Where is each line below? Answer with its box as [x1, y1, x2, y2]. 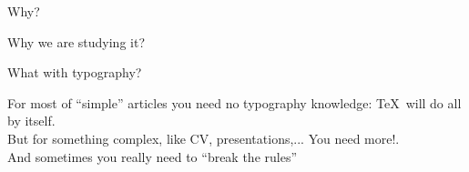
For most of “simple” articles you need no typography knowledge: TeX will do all [7, 93, 462, 112]
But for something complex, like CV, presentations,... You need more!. [7, 128, 400, 147]
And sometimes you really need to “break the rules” [7, 147, 298, 166]
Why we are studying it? [7, 32, 146, 51]
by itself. [7, 111, 56, 130]
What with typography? [7, 63, 142, 82]
